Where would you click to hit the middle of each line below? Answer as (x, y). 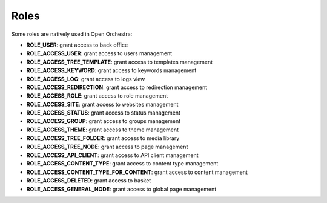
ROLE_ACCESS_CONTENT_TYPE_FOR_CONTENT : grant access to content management (137, 172)
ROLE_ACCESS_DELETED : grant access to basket (89, 181)
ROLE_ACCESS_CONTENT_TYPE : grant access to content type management (122, 164)
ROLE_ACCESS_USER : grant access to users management (99, 53)
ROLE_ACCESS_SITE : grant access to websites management (102, 104)
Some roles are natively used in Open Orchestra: (72, 34)
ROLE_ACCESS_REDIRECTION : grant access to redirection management (117, 87)
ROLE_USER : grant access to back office (77, 45)
